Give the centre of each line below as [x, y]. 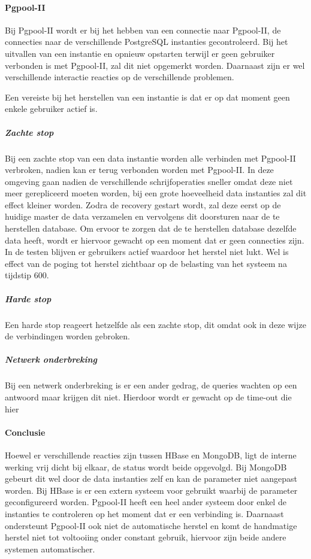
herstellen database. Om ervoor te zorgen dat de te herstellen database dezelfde [151, 228]
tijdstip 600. [27, 275]
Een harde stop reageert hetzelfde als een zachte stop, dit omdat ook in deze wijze [155, 324]
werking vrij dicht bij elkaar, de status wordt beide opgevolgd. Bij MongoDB [146, 467]
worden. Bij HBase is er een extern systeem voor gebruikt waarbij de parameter [151, 490]
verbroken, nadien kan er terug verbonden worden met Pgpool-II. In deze [139, 170]
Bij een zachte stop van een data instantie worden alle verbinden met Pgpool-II [150, 158]
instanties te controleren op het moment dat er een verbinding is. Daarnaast [144, 513]
